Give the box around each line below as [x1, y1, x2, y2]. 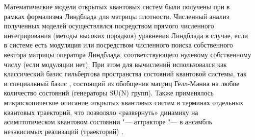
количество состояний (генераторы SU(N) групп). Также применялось [4, 88, 214, 98]
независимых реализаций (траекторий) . [4, 126, 124, 136]
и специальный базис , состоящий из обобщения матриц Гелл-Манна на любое [4, 78, 240, 88]
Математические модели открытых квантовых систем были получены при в [4, 1, 230, 11]
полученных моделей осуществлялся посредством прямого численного [4, 21, 214, 31]
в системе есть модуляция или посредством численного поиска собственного [4, 40, 233, 50]
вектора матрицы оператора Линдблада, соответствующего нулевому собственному [4, 49, 251, 59]
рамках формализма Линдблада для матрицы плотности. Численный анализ [4, 11, 229, 21]
